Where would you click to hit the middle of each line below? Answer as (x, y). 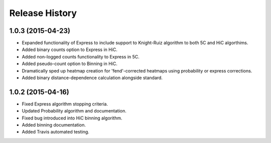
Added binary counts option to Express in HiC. (70, 49)
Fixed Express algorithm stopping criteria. (65, 104)
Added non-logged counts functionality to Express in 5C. (81, 56)
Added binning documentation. (54, 125)
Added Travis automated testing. (56, 132)
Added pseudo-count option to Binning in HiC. (70, 64)
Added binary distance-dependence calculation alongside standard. (92, 78)
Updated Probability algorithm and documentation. (74, 111)
